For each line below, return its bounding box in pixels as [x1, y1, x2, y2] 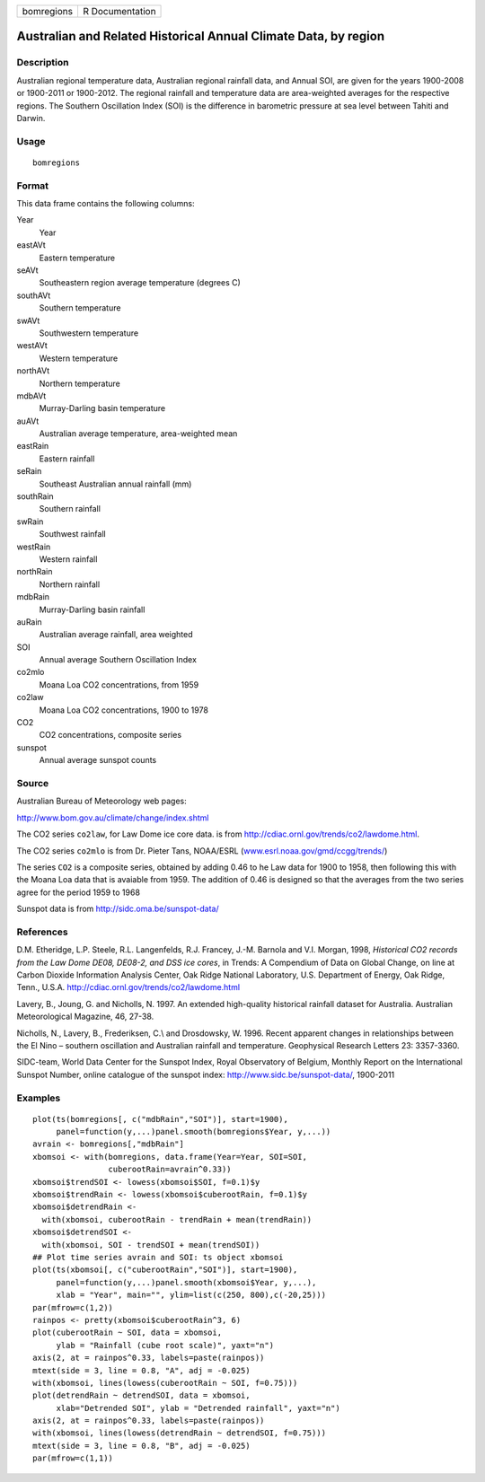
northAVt [16, 365, 49, 376]
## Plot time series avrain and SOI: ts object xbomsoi [32, 1252, 284, 1262]
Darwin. [16, 112, 46, 123]
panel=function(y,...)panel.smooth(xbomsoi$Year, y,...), [56, 1277, 317, 1287]
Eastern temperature [39, 252, 116, 263]
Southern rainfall [39, 504, 101, 514]
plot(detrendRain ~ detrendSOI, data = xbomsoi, [32, 1390, 251, 1400]
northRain [16, 566, 53, 577]
